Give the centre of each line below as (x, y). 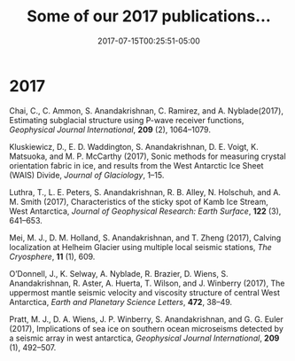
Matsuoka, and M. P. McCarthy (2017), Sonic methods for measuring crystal (147, 156)
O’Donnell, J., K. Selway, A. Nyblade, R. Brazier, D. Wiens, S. (119, 273)
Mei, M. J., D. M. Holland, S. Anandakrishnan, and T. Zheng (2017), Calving (145, 238)
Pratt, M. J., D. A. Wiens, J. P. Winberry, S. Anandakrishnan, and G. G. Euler (146, 319)
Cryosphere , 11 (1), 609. (52, 256)
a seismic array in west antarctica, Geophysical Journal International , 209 (144, 338)
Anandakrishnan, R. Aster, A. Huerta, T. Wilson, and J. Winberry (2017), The (147, 283)
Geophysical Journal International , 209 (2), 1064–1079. (110, 129)
